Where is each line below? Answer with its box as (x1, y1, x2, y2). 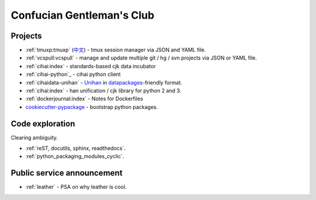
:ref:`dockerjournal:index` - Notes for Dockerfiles (25, 95, 143, 102)
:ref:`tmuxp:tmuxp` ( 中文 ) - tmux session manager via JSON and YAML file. (25, 47, 206, 54)
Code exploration (11, 118, 75, 128)
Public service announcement (11, 168, 123, 178)
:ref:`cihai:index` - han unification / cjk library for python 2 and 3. (25, 87, 181, 94)
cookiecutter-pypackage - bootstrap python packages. (25, 103, 158, 110)
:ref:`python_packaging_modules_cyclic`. (25, 153, 125, 160)
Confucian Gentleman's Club (11, 9, 154, 22)
